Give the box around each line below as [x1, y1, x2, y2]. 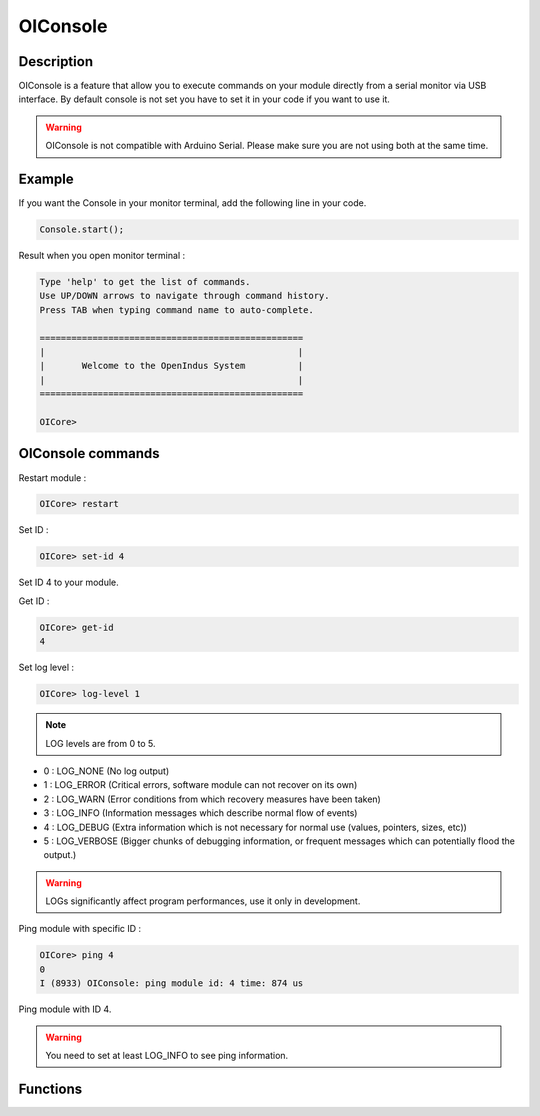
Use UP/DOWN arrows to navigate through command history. [39, 290, 330, 302]
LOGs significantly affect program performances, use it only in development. [45, 895, 361, 907]
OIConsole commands [18, 445, 160, 462]
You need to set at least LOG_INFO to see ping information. [45, 1049, 289, 1061]
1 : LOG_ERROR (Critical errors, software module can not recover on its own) [43, 779, 358, 791]
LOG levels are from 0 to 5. [45, 737, 156, 749]
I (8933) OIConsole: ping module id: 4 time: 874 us [39, 978, 304, 989]
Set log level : [18, 661, 75, 674]
